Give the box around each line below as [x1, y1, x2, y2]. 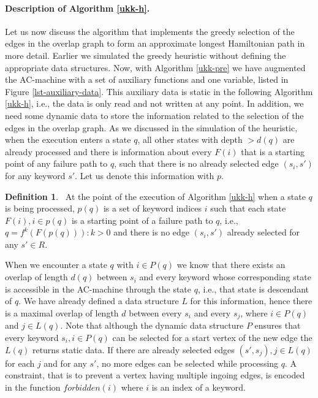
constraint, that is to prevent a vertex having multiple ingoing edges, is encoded [5, 369, 305, 381]
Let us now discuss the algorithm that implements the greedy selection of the [5, 25, 295, 37]
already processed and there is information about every [5, 145, 212, 158]
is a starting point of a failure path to [71, 213, 213, 226]
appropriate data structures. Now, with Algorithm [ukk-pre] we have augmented [5, 61, 306, 74]
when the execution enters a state [5, 133, 131, 146]
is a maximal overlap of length [5, 306, 119, 319]
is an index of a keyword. [151, 380, 246, 393]
